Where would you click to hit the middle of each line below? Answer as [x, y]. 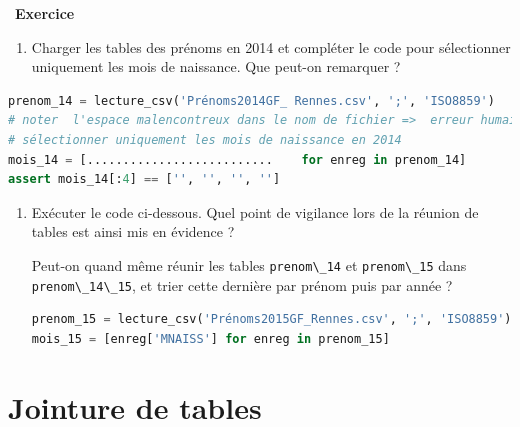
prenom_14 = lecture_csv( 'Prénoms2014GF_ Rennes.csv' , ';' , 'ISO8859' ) [251, 100]
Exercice [45, 13]
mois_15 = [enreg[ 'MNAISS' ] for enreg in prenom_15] [210, 338]
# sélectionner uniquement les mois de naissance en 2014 [205, 139]
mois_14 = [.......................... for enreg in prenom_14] [237, 159]
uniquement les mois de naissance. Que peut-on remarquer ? [216, 66]
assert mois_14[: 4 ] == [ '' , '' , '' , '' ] [144, 179]
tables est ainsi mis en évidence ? [133, 231]
